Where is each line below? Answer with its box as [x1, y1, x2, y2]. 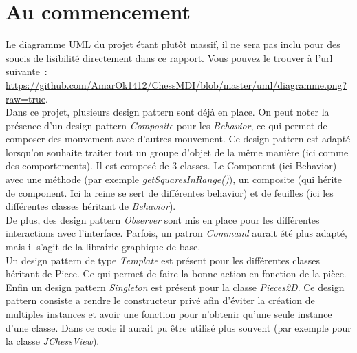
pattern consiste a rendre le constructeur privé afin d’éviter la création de [6, 293, 315, 308]
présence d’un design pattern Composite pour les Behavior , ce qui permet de [6, 118, 327, 132]
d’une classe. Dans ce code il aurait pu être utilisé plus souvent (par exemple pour [6, 320, 351, 334]
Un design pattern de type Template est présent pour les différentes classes [6, 253, 321, 267]
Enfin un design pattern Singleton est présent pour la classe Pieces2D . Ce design [6, 279, 345, 294]
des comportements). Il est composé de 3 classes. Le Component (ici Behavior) [6, 158, 337, 173]
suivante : [6, 64, 47, 78]
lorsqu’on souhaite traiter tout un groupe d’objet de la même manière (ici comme [6, 145, 349, 159]
